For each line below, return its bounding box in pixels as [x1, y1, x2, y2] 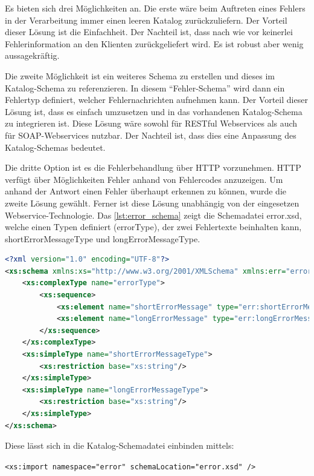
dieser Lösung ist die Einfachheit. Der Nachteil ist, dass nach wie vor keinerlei [5, 25, 293, 38]
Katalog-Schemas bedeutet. [5, 140, 106, 153]
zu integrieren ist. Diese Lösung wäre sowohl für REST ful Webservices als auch [5, 117, 298, 130]
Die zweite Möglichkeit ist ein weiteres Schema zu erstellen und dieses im [5, 69, 275, 82]
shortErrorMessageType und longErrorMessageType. [5, 232, 200, 245]
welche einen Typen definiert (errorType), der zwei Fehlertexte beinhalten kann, [5, 220, 302, 233]
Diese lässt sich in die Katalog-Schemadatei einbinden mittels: [5, 439, 234, 452]
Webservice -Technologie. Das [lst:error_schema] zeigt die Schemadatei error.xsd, [5, 208, 302, 221]
